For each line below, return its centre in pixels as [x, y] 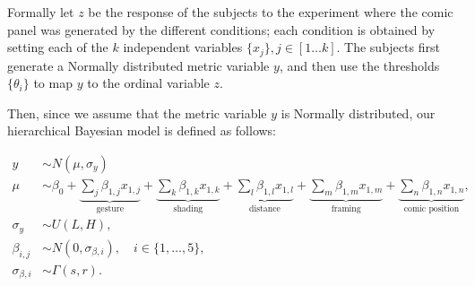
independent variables [183, 47]
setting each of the [58, 47]
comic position [432, 208]
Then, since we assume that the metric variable [137, 113]
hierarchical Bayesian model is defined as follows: [142, 130]
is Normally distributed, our [358, 113]
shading [188, 208]
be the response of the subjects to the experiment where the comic [271, 12]
